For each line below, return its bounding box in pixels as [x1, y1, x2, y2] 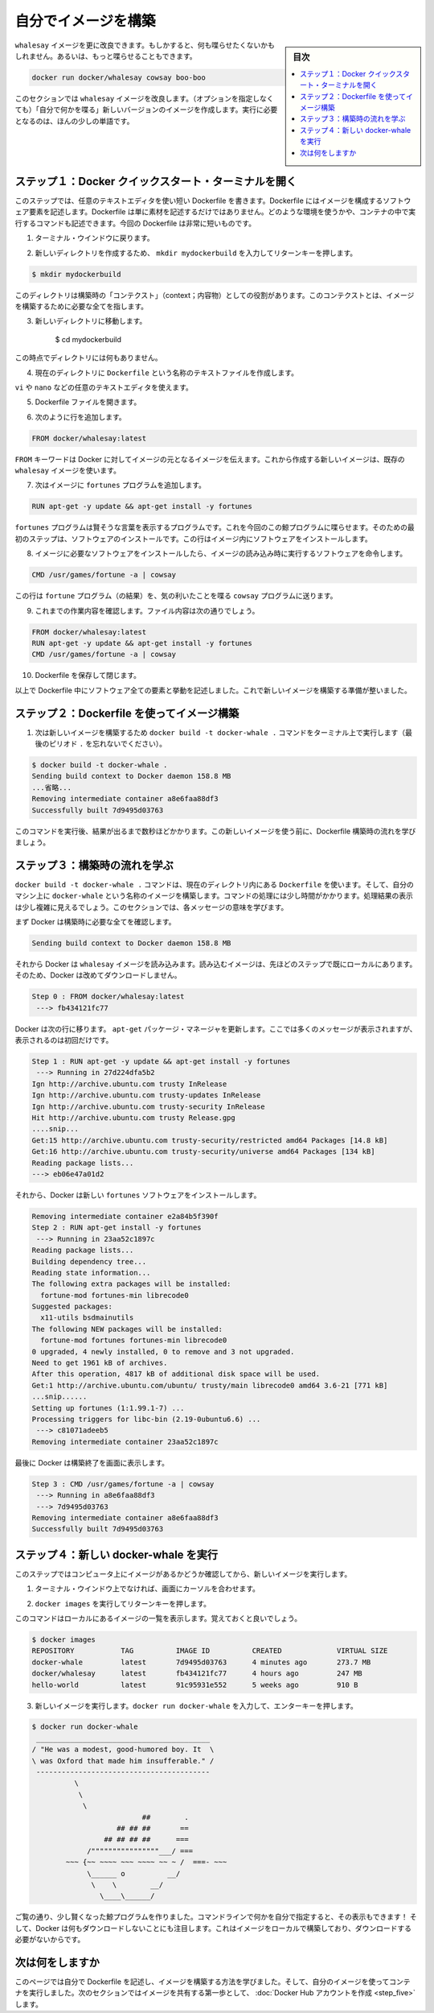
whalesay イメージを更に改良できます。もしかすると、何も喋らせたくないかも [14, 40, 275, 50]
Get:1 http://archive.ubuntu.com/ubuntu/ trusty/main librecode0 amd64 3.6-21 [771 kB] [31, 1381, 388, 1390]
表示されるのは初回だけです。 [14, 1035, 113, 1045]
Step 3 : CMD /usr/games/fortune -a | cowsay [31, 1479, 215, 1489]
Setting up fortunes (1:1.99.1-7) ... [31, 1403, 185, 1412]
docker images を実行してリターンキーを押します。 [35, 1598, 211, 1608]
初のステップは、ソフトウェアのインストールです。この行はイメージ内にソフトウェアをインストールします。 [14, 534, 373, 544]
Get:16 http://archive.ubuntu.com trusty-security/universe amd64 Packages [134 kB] [31, 1147, 375, 1156]
